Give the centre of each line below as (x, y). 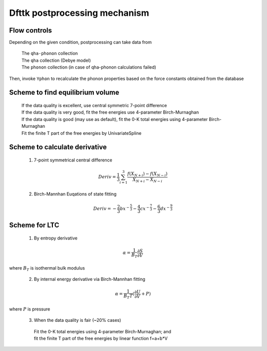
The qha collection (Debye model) (56, 60)
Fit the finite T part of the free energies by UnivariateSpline (82, 133)
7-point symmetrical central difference (73, 160)
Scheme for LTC (34, 225)
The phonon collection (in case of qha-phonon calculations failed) (89, 67)
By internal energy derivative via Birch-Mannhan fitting (89, 279)
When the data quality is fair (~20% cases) (77, 320)
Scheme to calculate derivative (58, 147)
